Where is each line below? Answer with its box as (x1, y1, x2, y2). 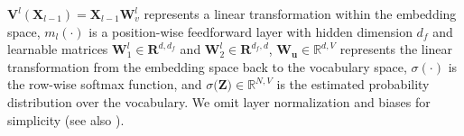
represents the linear (339, 40, 453, 59)
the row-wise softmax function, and (7, 75, 202, 94)
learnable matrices (7, 40, 108, 59)
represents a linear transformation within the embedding (144, 5, 457, 23)
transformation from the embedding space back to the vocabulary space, (7, 57, 407, 76)
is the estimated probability (276, 75, 430, 94)
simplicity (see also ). (7, 110, 125, 129)
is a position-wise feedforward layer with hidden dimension (88, 22, 413, 41)
